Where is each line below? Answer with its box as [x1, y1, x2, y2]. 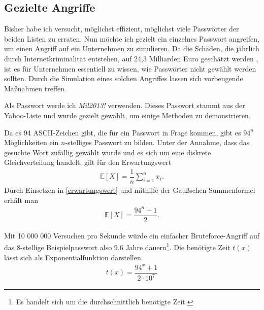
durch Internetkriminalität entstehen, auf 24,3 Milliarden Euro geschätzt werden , [4, 53, 258, 63]
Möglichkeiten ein [4, 137, 59, 148]
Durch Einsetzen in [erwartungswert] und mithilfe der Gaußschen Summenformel [4, 185, 255, 195]
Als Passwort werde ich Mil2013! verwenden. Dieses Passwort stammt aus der [4, 100, 245, 111]
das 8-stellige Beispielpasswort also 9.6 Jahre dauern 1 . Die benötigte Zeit [4, 240, 230, 253]
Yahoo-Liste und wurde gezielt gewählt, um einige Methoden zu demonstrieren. [4, 110, 251, 120]
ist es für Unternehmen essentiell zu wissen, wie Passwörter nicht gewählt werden [4, 63, 256, 74]
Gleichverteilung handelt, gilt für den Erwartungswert [4, 157, 172, 167]
